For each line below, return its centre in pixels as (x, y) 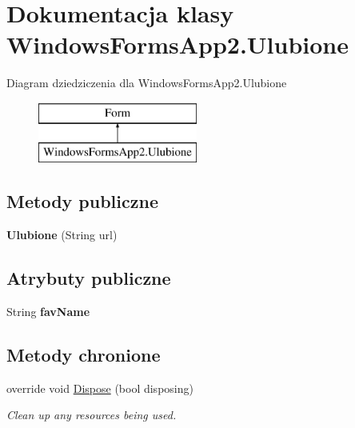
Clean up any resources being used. (92, 415)
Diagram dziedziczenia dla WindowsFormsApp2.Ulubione (147, 83)
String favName (48, 312)
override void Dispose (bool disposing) (100, 388)
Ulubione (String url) (62, 235)
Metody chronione (84, 355)
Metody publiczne (82, 201)
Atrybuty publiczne (89, 278)
